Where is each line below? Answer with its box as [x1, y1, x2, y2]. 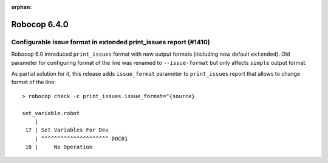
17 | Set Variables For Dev [25, 127, 109, 133]
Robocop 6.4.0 [11, 19, 69, 30]
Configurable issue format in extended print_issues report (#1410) [11, 38, 210, 46]
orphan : [11, 4, 32, 10]
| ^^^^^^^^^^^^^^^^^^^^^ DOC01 [34, 135, 128, 142]
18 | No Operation [25, 144, 93, 151]
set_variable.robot [22, 110, 80, 116]
